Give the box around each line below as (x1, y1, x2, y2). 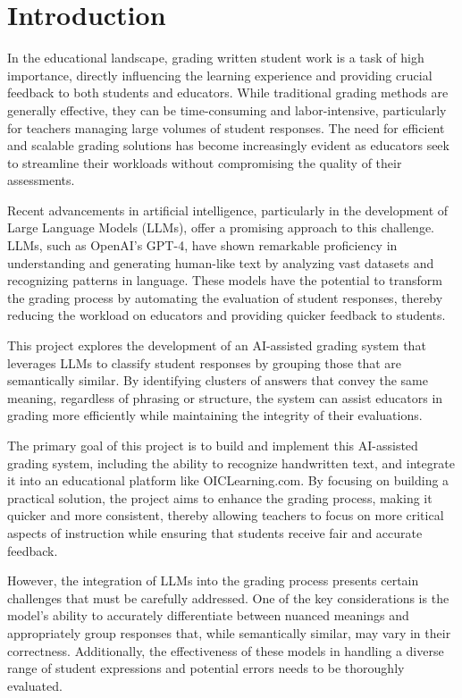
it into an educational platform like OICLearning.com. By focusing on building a (7, 471, 449, 490)
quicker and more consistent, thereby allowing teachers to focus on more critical (7, 506, 444, 525)
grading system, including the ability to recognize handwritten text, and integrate (7, 453, 455, 472)
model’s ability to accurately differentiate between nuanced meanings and (7, 606, 409, 625)
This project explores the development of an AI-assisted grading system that (7, 336, 426, 355)
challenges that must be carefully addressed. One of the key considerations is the (7, 588, 449, 607)
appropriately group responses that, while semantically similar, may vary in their (7, 623, 451, 642)
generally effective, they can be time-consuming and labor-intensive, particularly (7, 100, 447, 119)
